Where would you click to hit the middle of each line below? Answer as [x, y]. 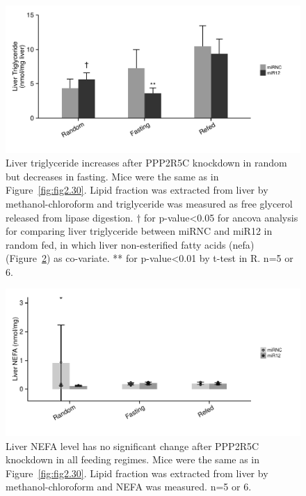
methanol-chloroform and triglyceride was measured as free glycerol [149, 203]
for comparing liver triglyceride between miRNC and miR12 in [139, 231]
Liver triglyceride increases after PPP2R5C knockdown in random [146, 163]
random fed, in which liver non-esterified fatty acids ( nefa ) [130, 244]
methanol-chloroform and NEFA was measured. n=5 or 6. [129, 487]
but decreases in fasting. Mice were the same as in [112, 176]
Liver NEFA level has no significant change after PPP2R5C [132, 445]
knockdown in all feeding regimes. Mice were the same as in [133, 459]
